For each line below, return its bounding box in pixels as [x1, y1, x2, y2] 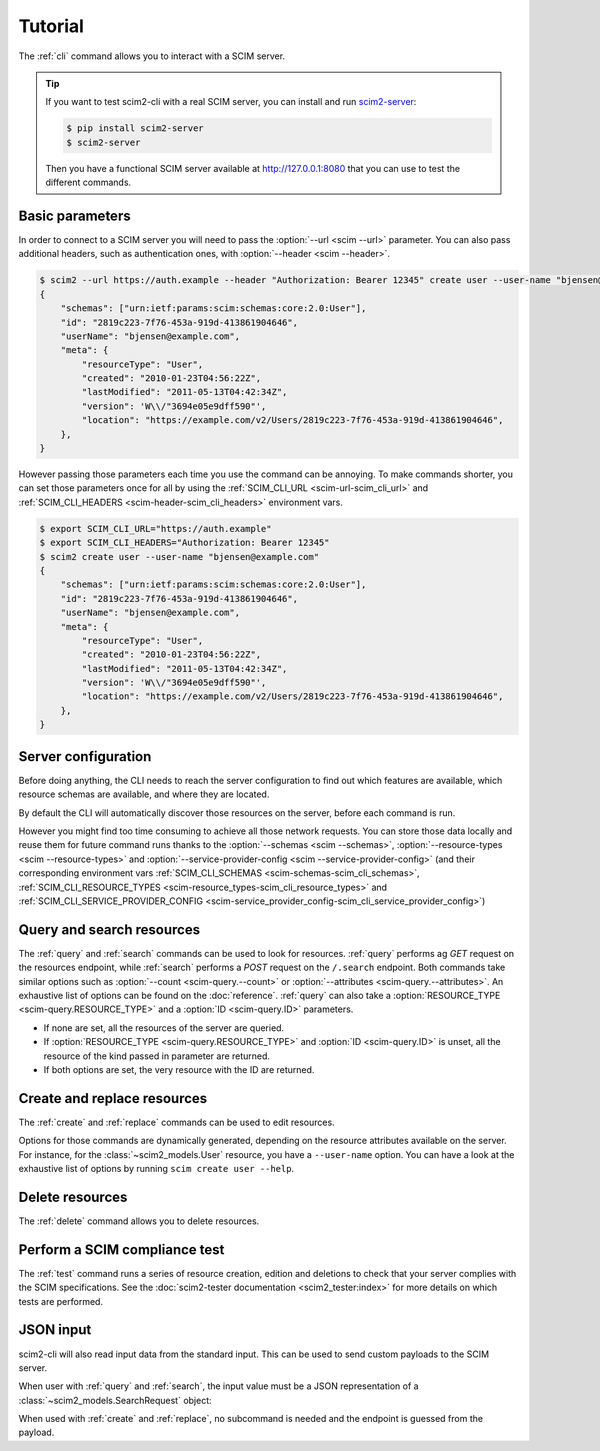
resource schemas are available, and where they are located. [18, 788, 270, 800]
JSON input [18, 1321, 92, 1339]
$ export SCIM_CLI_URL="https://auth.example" [39, 523, 272, 534]
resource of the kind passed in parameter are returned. [43, 1050, 270, 1062]
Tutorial [18, 15, 85, 37]
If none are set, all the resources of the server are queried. [43, 1021, 285, 1034]
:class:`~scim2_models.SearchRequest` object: [18, 1394, 212, 1406]
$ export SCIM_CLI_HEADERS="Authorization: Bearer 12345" [39, 537, 330, 549]
